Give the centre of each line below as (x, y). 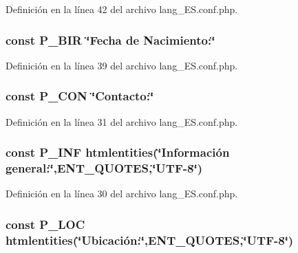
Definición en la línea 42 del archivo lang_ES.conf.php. (122, 9)
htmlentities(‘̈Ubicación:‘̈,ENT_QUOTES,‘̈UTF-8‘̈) (150, 240)
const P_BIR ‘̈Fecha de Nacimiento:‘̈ (110, 40)
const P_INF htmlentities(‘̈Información (118, 152)
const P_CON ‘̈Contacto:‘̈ (80, 96)
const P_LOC (45, 224)
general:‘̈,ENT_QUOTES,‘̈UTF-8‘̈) (104, 168)
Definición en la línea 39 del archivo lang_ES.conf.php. (122, 65)
